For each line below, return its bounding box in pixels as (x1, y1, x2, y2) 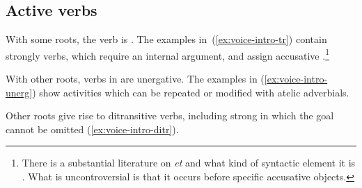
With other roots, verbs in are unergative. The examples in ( (6, 71, 265, 86)
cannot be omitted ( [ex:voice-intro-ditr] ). (6, 121, 179, 136)
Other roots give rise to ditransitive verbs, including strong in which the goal (6, 108, 334, 123)
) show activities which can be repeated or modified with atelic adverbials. (32, 85, 349, 99)
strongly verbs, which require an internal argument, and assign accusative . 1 (6, 46, 329, 62)
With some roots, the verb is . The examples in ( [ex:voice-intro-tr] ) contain (6, 32, 327, 46)
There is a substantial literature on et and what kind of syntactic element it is (22, 155, 356, 170)
